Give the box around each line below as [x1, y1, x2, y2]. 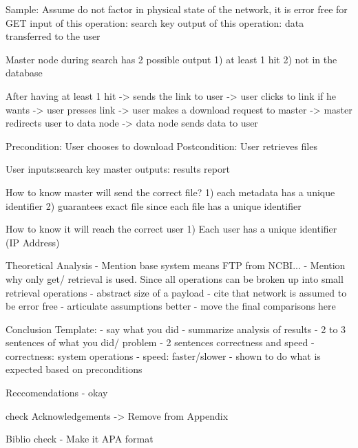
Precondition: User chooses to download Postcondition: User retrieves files [6, 138, 317, 153]
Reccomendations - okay [6, 385, 108, 400]
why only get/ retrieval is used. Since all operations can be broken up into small [6, 271, 344, 286]
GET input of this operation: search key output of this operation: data [6, 15, 304, 30]
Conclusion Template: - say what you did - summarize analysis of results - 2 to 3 [6, 321, 346, 336]
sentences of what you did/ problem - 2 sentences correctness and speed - [6, 335, 315, 350]
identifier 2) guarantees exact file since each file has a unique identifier [6, 198, 302, 213]
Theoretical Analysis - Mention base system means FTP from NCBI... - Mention [6, 258, 346, 273]
